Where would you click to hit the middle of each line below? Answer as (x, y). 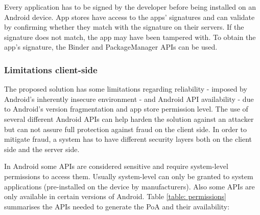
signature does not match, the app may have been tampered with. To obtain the (130, 37)
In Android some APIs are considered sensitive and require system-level (116, 166)
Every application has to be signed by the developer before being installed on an (130, 7)
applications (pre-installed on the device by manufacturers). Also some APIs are (129, 186)
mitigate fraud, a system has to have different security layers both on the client (128, 139)
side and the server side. (42, 149)
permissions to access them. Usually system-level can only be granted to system (129, 176)
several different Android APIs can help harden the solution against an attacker (129, 119)
